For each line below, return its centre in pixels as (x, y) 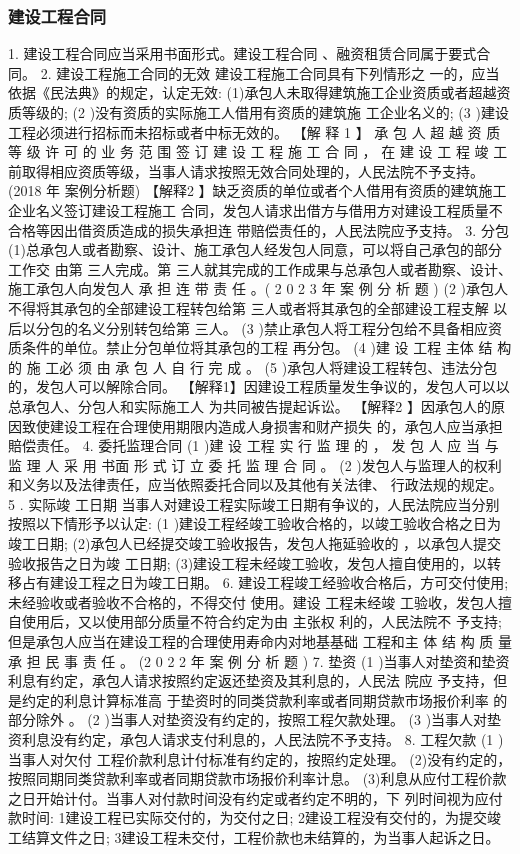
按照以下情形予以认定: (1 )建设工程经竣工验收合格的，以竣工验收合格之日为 (255, 523)
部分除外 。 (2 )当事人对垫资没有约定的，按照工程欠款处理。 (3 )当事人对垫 (255, 719)
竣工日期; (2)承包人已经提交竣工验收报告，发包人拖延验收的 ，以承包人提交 (255, 543)
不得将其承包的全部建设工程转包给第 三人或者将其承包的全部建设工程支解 (248, 307)
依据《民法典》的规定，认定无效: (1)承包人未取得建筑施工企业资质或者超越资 (259, 92)
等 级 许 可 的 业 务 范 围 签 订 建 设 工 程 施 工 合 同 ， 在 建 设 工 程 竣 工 (258, 151)
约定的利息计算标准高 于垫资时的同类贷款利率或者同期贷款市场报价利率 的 (264, 699)
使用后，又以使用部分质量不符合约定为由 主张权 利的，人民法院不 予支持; (261, 621)
